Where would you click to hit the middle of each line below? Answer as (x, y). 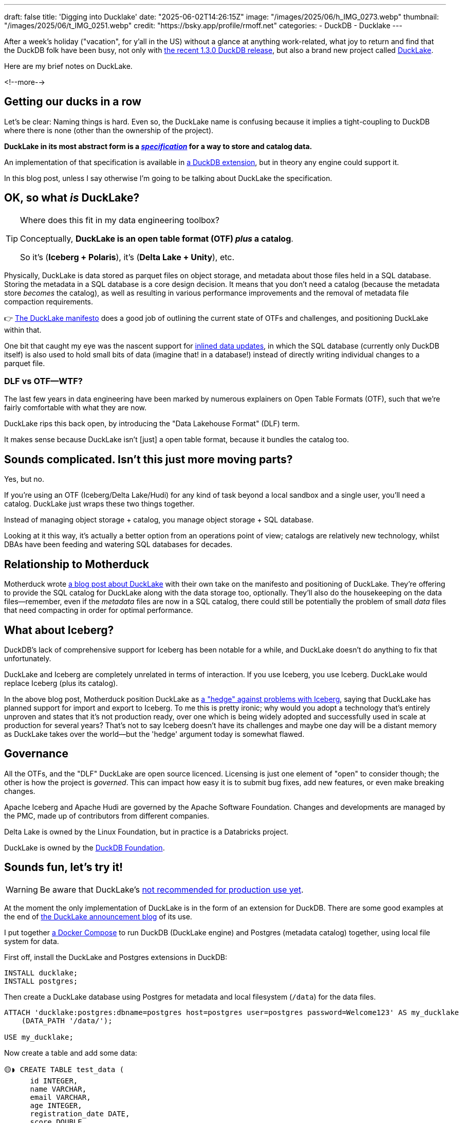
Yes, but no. (24, 479)
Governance (36, 754)
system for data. (32, 941)
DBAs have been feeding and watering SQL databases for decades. (118, 545)
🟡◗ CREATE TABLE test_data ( (64, 1069)
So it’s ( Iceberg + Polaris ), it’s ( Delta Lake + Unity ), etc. (127, 257)
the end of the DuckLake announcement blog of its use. (98, 916)
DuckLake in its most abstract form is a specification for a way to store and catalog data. (158, 146)
